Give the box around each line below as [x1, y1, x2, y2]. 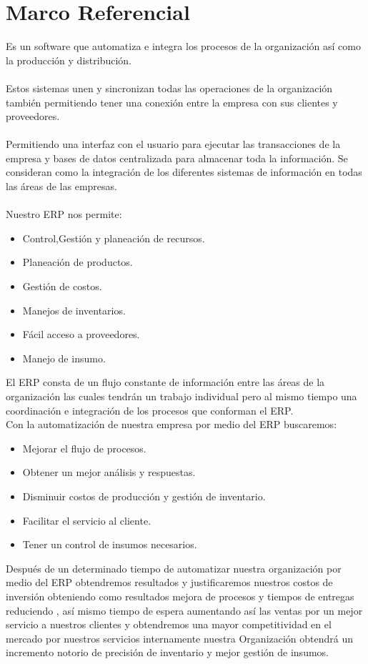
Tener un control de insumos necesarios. [22, 537, 197, 552]
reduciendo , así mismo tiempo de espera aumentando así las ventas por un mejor [6, 603, 363, 618]
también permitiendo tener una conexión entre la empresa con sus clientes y [6, 94, 338, 109]
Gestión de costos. [22, 279, 102, 294]
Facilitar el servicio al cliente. [22, 512, 151, 527]
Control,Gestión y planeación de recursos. [22, 230, 205, 245]
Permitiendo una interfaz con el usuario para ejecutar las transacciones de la [6, 137, 341, 152]
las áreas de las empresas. [6, 179, 117, 194]
